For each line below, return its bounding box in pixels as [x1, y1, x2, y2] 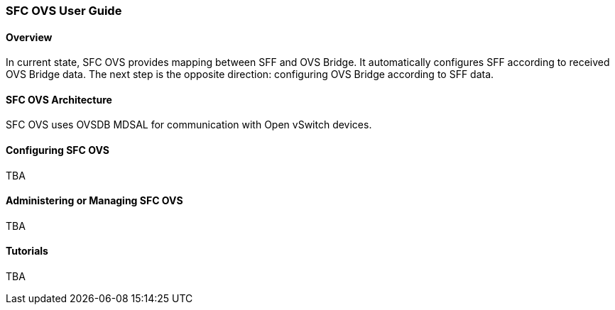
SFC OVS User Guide [6, 4, 122, 18]
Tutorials [6, 245, 48, 258]
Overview [6, 31, 53, 43]
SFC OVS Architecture [6, 93, 112, 106]
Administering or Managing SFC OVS [6, 194, 183, 207]
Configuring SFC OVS [6, 144, 110, 157]
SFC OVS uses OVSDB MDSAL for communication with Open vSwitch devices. [6, 118, 372, 131]
